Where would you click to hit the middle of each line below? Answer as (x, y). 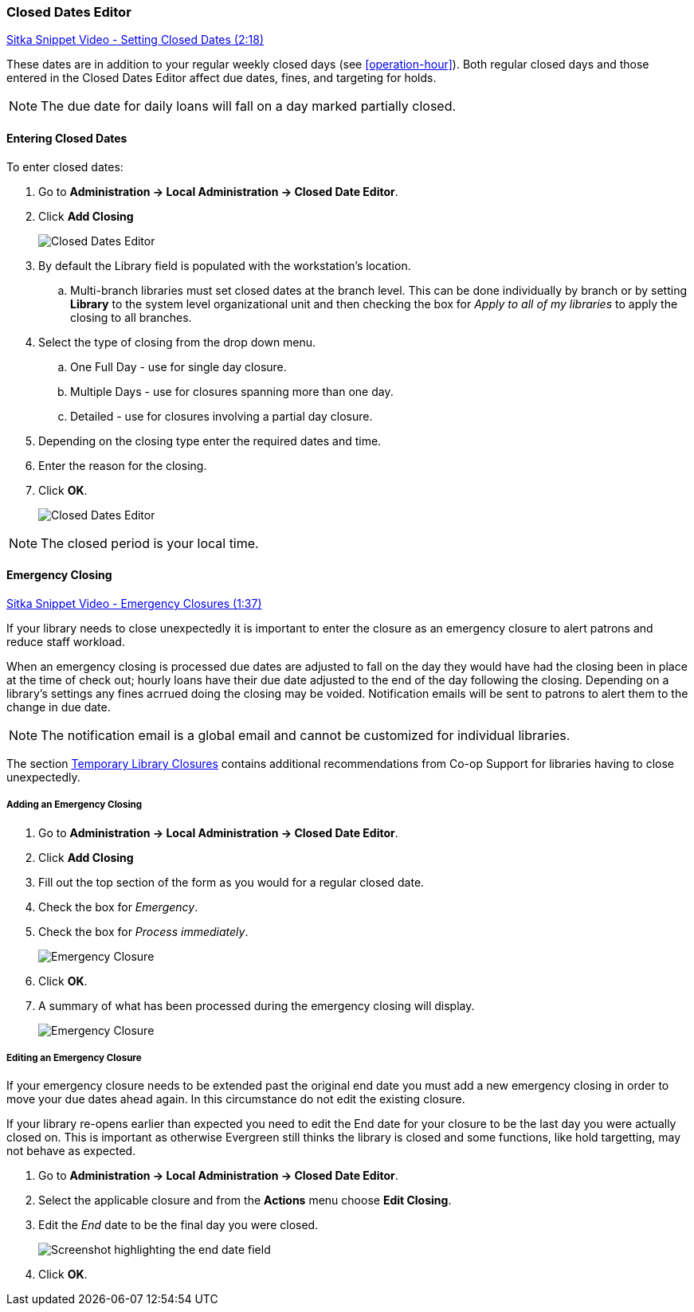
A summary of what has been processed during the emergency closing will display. (257, 1005)
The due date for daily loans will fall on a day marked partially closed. (249, 106)
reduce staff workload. (66, 641)
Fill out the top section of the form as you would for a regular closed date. (231, 882)
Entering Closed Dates (67, 138)
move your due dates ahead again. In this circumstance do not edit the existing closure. (236, 1099)
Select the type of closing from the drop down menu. (177, 342)
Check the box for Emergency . (118, 907)
